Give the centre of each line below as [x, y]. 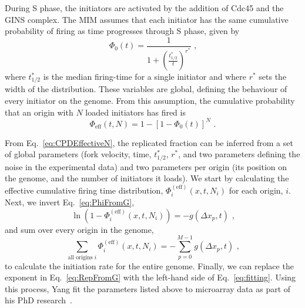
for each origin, [256, 190]
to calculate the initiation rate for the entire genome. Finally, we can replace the [149, 265]
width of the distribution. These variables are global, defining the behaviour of [146, 89]
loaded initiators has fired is [135, 112]
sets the [273, 77]
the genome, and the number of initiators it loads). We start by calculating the [147, 178]
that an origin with [39, 112]
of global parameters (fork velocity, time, [78, 154]
